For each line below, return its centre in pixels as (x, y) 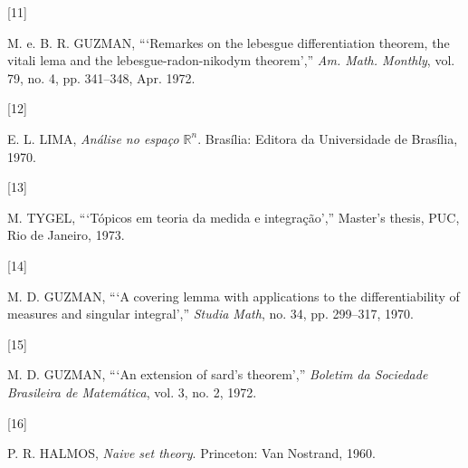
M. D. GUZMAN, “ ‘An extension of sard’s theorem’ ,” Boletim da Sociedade (218, 374)
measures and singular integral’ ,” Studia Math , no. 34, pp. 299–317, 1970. (210, 314)
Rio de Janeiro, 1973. (66, 235)
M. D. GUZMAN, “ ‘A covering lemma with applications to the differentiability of (234, 296)
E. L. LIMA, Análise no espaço (93, 138)
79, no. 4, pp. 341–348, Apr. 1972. (101, 77)
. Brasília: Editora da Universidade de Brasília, (328, 138)
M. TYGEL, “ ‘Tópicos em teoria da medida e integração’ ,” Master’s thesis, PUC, (234, 217)
